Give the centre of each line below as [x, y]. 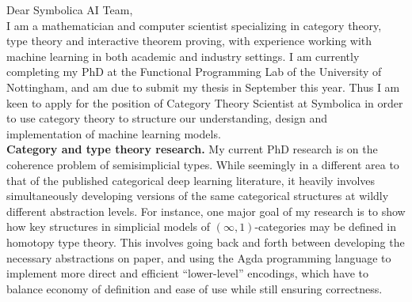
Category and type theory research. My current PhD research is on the [192, 149]
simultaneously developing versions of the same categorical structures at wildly [198, 196]
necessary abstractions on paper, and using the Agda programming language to [199, 257]
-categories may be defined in [326, 226]
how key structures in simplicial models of [109, 226]
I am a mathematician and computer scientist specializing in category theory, [194, 25]
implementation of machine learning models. [114, 133]
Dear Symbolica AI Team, [70, 9]
